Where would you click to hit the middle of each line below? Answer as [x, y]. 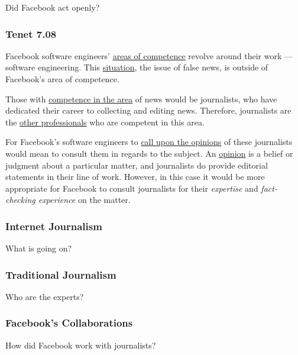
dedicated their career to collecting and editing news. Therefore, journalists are [148, 110]
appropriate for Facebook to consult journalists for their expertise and [132, 188]
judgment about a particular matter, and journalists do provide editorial [137, 165]
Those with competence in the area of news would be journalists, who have [141, 99]
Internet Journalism [54, 226]
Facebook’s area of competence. [62, 79]
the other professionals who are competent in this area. [105, 122]
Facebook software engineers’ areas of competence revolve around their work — [149, 55]
